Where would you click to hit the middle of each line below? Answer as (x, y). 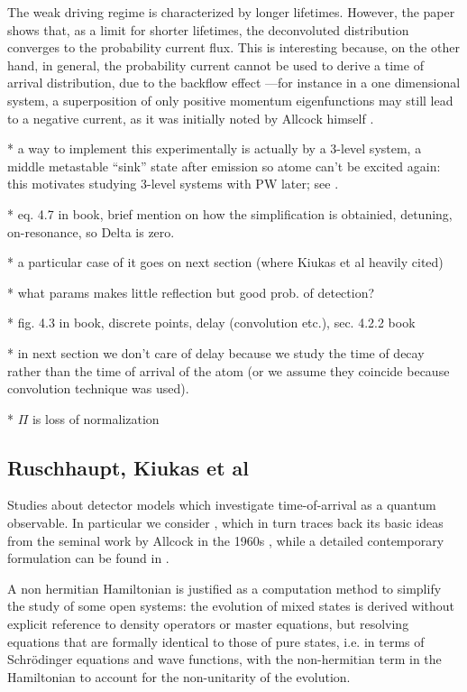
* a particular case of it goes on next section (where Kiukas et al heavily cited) (225, 262)
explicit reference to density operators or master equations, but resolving (208, 624)
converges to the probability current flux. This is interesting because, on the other (233, 47)
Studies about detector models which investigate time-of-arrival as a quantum (222, 505)
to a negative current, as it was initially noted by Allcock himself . (191, 118)
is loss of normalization (96, 418)
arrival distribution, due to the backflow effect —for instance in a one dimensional (234, 83)
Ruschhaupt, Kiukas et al (128, 467)
